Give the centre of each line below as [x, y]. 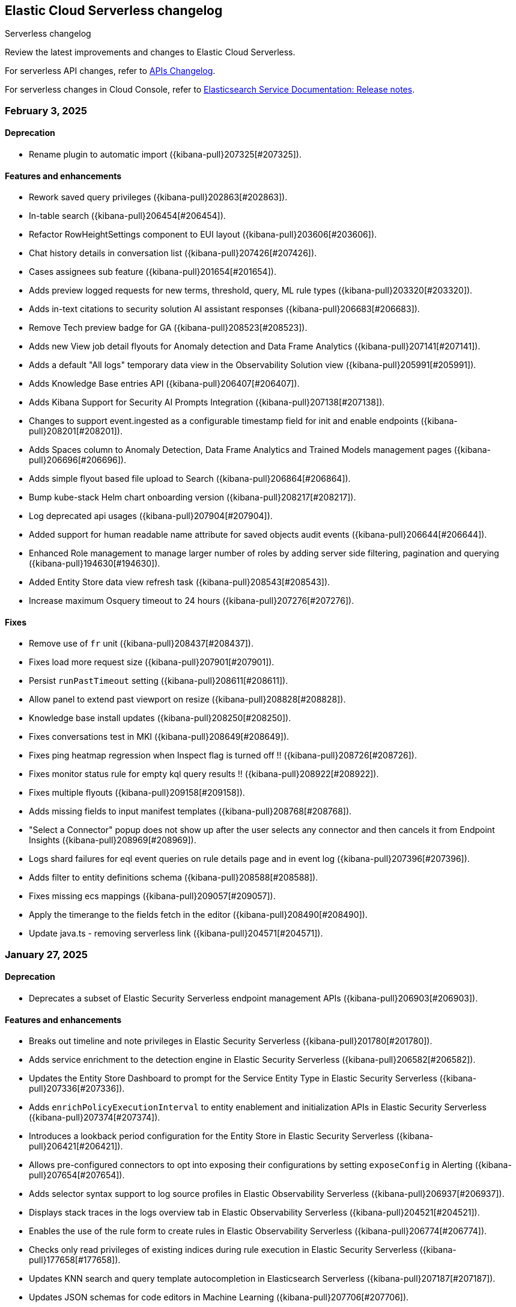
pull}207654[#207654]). [77, 1175]
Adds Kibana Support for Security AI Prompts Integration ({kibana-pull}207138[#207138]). [207, 402]
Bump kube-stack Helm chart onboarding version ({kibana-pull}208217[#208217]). [193, 497]
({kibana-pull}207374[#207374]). [95, 1118]
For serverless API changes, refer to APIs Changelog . [110, 71]
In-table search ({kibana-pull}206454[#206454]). [127, 216]
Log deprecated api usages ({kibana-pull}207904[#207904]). [151, 516]
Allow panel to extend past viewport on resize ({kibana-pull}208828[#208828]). [187, 700]
